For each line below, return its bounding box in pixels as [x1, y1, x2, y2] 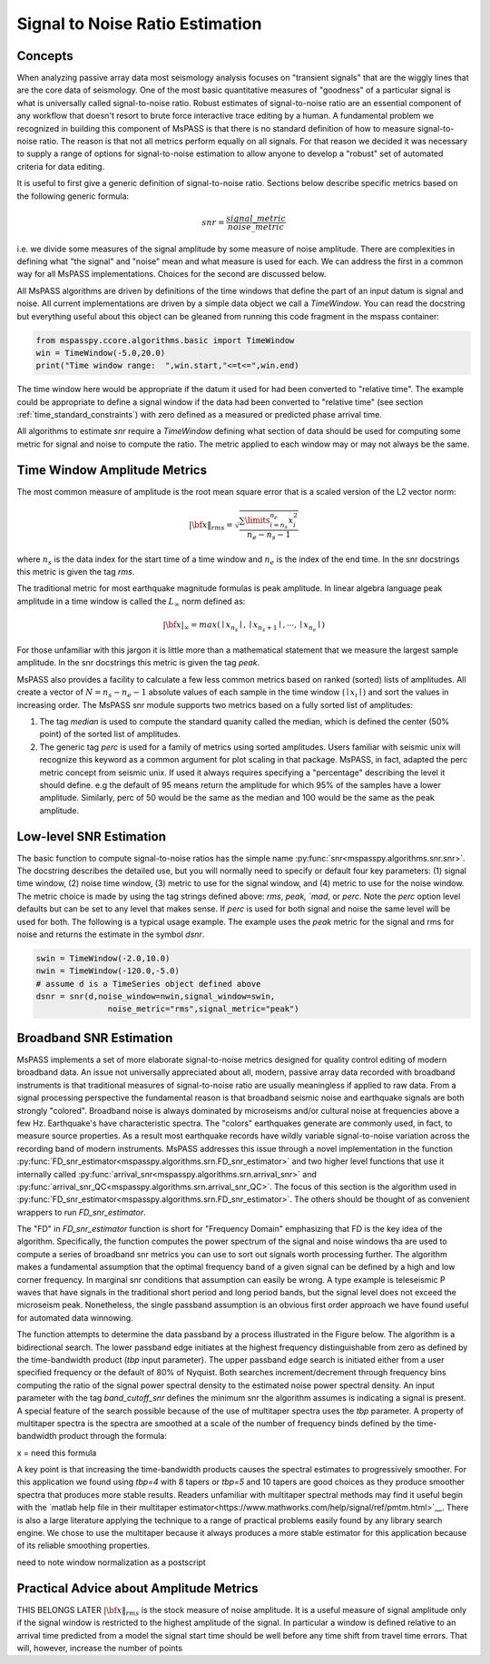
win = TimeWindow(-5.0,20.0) [35, 348, 166, 358]
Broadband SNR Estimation [16, 1030, 173, 1046]
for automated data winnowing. [16, 1312, 133, 1323]
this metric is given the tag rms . [16, 566, 135, 577]
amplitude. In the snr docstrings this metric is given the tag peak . [16, 657, 260, 668]
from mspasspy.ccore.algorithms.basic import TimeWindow [35, 335, 295, 345]
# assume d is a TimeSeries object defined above [35, 979, 261, 989]
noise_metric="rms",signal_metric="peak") [107, 1004, 299, 1014]
